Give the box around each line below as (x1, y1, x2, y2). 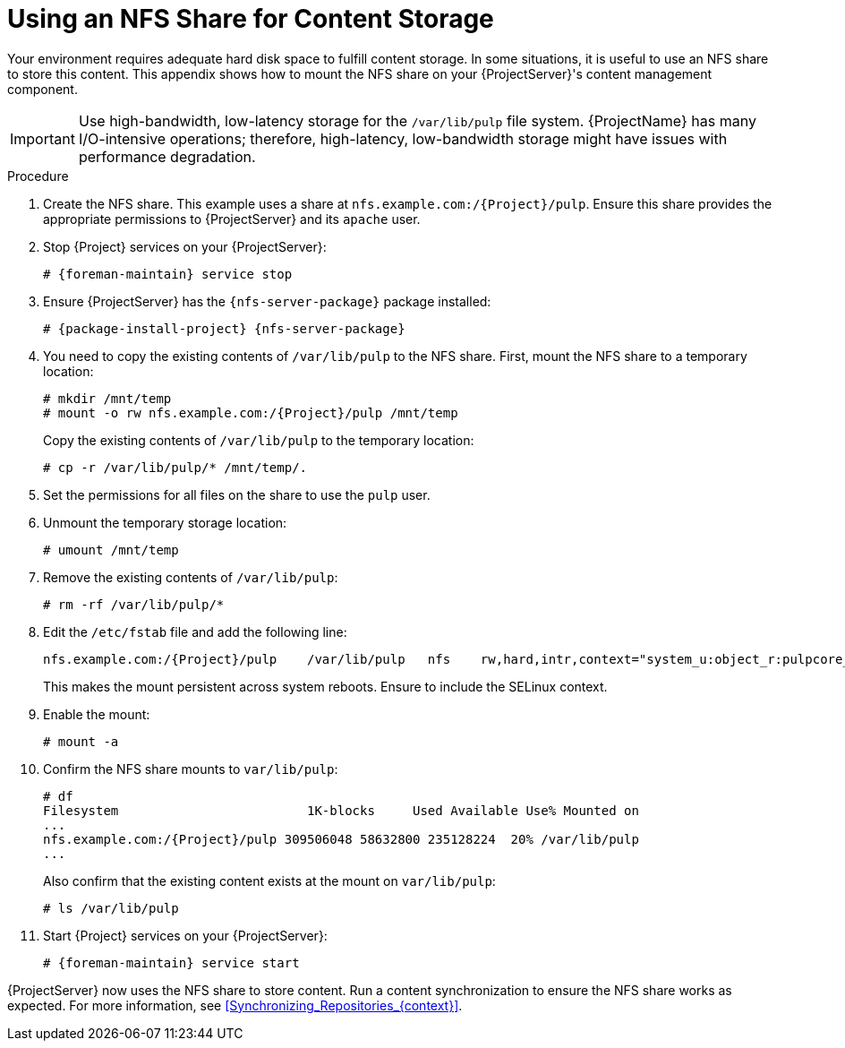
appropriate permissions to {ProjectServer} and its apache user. (43, 210, 421, 227)
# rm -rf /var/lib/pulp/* (43, 597, 225, 612)
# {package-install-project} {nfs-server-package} (43, 321, 405, 336)
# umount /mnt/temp (43, 542, 179, 557)
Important (10, 129, 75, 148)
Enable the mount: (43, 706, 150, 722)
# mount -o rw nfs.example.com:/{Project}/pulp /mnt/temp (43, 405, 458, 420)
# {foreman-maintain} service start (43, 955, 300, 970)
